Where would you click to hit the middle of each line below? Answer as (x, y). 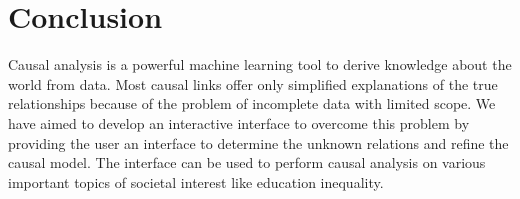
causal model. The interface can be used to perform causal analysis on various (247, 162)
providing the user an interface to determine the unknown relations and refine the (258, 142)
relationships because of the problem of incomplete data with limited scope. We (252, 103)
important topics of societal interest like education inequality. (196, 181)
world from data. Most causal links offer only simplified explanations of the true (253, 83)
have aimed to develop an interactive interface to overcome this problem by (239, 122)
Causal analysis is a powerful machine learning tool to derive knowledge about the (260, 64)
